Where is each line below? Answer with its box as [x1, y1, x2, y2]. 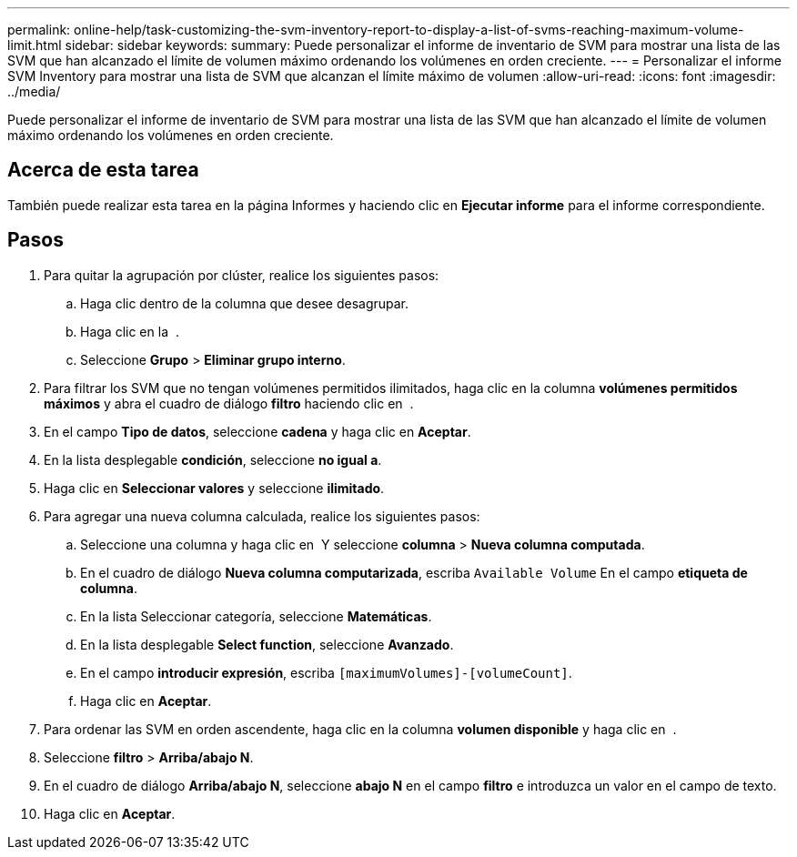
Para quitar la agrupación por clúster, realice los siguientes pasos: [44, 267, 439, 283]
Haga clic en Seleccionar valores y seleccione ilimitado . [44, 479, 385, 496]
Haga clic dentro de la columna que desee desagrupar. [80, 295, 409, 311]
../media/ [7, 84, 61, 99]
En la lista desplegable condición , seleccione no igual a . [44, 451, 382, 468]
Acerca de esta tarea [7, 158, 199, 182]
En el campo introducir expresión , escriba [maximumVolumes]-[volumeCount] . [80, 664, 572, 681]
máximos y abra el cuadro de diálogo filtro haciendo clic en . [44, 395, 414, 411]
